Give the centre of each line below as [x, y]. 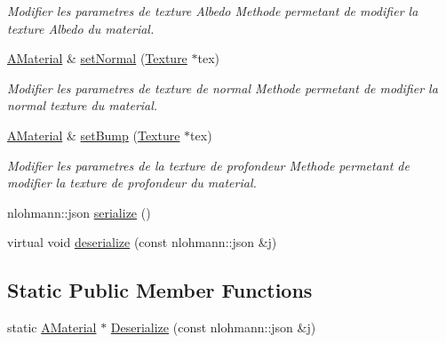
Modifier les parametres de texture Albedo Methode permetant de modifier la [213, 11]
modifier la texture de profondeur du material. [132, 183]
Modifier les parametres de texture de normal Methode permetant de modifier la [223, 88]
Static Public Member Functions [160, 290]
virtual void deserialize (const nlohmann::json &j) [142, 242]
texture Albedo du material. [81, 28]
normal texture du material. [83, 105]
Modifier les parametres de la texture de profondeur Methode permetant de [208, 165]
